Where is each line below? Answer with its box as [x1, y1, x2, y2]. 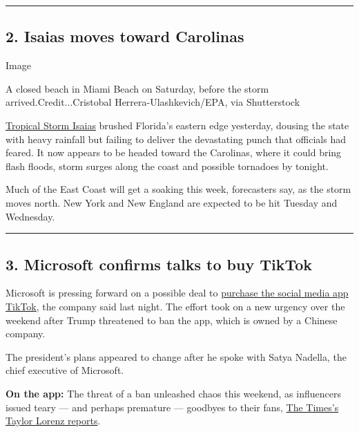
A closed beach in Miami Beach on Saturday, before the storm [6, 81, 269, 95]
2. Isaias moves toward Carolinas [6, 26, 244, 47]
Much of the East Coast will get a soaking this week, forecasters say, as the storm [6, 182, 351, 196]
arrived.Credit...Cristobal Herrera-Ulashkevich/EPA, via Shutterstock [6, 95, 300, 109]
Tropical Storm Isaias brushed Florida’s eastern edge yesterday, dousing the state [6, 118, 349, 132]
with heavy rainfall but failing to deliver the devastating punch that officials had [6, 131, 347, 146]
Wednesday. [6, 209, 55, 223]
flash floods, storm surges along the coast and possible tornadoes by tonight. [6, 158, 329, 173]
